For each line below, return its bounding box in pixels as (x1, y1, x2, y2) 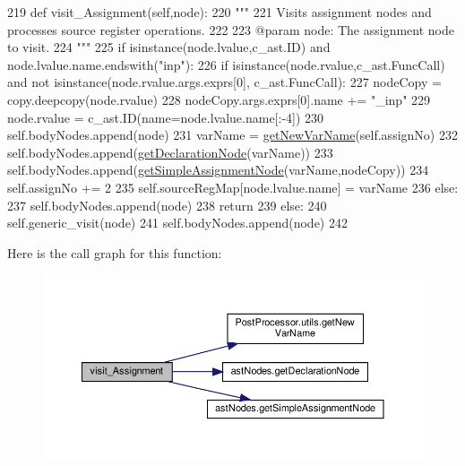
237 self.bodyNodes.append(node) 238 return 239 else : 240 (7, 195, 327, 214)
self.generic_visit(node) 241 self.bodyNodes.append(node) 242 (7, 213, 348, 232)
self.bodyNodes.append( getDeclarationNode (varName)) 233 (7, 142, 333, 161)
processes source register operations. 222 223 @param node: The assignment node (7, 20, 454, 39)
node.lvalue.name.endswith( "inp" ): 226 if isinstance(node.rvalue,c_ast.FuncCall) (7, 55, 445, 73)
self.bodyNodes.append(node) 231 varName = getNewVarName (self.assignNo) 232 (7, 125, 458, 144)
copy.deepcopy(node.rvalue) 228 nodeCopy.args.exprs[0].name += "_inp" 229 (7, 90, 431, 108)
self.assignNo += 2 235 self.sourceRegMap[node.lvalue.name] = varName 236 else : (7, 177, 459, 196)
